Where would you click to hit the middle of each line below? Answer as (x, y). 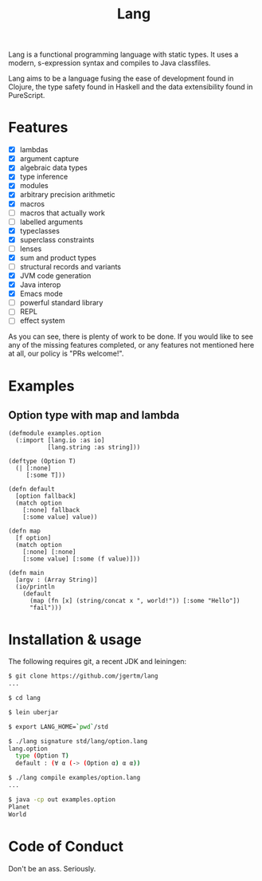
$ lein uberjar (33, 712)
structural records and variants (70, 266)
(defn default (32, 490)
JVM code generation (55, 275)
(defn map (25, 531)
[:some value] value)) (60, 517)
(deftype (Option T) (43, 462)
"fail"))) (45, 608)
